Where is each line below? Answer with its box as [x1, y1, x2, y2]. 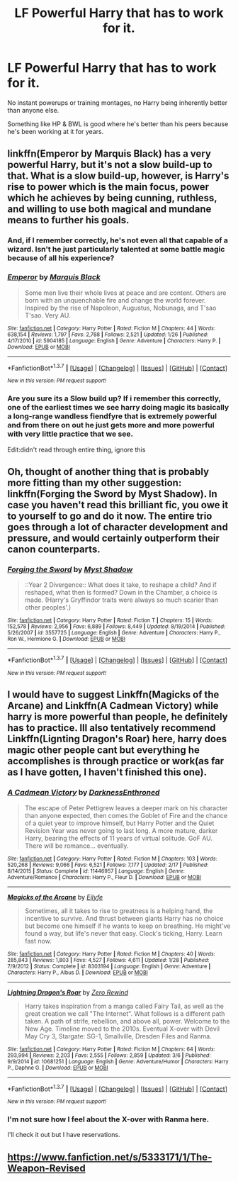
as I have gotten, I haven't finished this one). [7, 766, 208, 778]
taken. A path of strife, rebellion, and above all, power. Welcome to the [24, 1017, 230, 1025]
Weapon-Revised [7, 1162, 86, 1174]
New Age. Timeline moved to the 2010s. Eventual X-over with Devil [24, 1024, 220, 1033]
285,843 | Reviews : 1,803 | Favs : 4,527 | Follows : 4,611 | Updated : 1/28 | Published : [7, 956, 210, 963]
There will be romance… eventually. [24, 841, 129, 850]
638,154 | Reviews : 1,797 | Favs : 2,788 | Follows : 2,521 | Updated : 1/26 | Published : [7, 331, 209, 338]
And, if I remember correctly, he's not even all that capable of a [7, 235, 229, 245]
